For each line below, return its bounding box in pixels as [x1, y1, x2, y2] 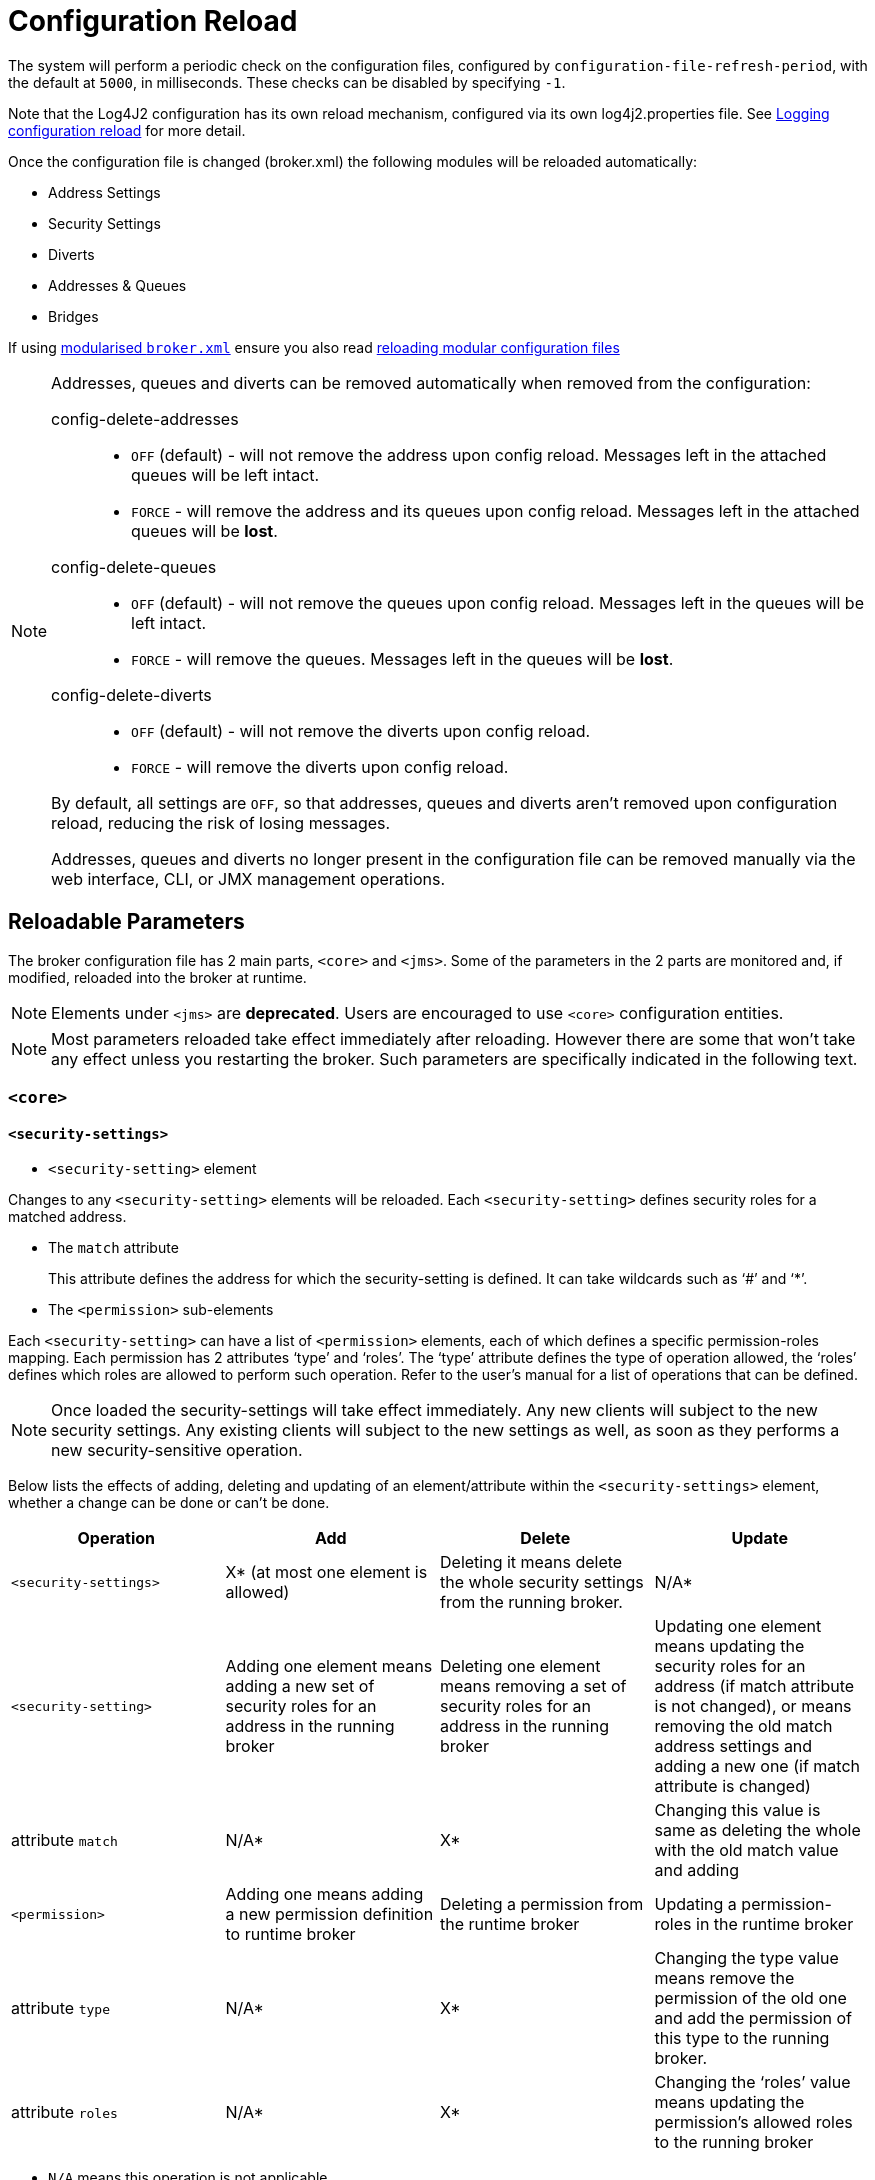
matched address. [8, 1208, 127, 1226]
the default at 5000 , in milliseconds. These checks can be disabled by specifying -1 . [8, 73, 566, 91]
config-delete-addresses [51, 408, 239, 429]
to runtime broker [225, 1924, 356, 1945]
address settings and [654, 1736, 813, 1757]
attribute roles [11, 2102, 118, 2123]
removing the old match [654, 1716, 833, 1737]
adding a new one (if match [654, 1756, 860, 1777]
